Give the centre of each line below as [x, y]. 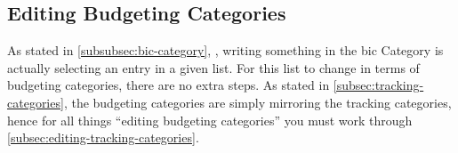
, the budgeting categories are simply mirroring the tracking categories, [257, 102]
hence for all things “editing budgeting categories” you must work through [210, 120]
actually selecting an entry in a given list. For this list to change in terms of [213, 67]
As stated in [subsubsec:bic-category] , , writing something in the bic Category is [225, 50]
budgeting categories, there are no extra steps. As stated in [169, 85]
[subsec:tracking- [378, 85]
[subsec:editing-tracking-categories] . [103, 137]
